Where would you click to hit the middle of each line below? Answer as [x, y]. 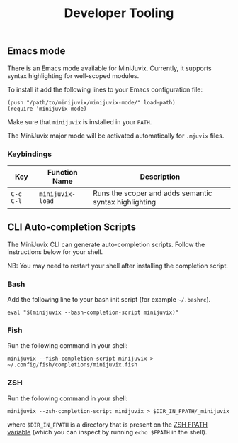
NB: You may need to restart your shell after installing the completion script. [118, 266]
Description [160, 177]
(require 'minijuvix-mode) [47, 109]
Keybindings [29, 154]
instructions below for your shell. [55, 252]
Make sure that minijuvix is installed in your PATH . [80, 121]
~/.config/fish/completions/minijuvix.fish [73, 365]
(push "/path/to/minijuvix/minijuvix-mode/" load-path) [91, 102]
